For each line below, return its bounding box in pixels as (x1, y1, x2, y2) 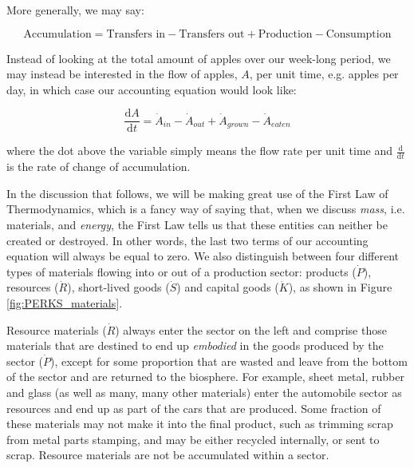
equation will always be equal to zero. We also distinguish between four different (6, 248, 399, 264)
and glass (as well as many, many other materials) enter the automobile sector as (6, 383, 402, 400)
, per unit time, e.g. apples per (249, 65, 399, 82)
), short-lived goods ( (67, 279, 170, 295)
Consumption (325, 28, 392, 40)
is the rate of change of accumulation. (6, 158, 191, 175)
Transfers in (106, 28, 166, 40)
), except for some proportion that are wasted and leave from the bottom (50, 352, 408, 369)
